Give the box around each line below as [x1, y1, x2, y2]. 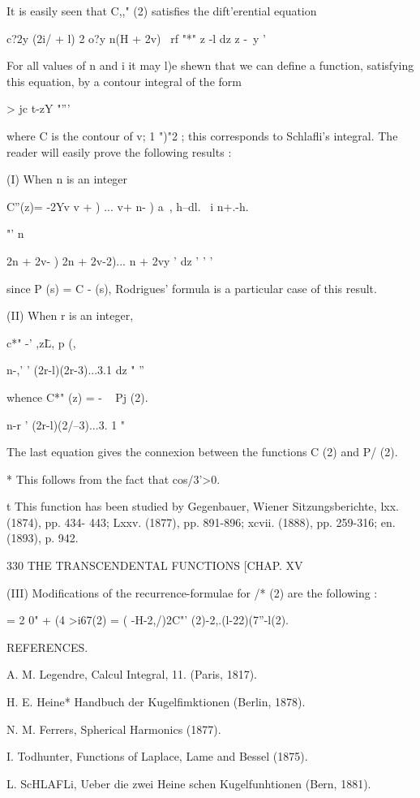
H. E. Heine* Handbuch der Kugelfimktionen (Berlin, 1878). [6, 693, 306, 710]
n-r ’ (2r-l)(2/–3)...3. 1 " [6, 416, 126, 433]
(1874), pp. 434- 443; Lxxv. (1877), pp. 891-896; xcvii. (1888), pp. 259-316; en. [6, 513, 396, 530]
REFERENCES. [6, 638, 88, 655]
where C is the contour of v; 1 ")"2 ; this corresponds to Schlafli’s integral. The [6, 127, 398, 144]
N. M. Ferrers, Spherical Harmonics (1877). [6, 720, 221, 737]
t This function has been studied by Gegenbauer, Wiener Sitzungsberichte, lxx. [6, 498, 399, 515]
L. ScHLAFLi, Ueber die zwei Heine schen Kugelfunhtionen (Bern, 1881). [6, 774, 371, 792]
